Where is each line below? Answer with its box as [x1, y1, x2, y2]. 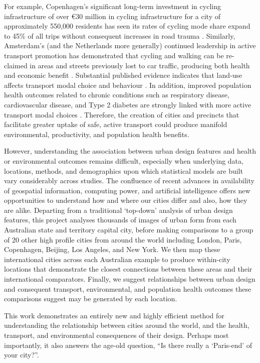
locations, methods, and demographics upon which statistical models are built [4, 165, 243, 176]
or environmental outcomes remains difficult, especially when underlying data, [4, 155, 243, 166]
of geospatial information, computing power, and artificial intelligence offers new [4, 185, 250, 195]
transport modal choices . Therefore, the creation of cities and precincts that [4, 109, 239, 119]
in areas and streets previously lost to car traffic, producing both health [30, 60, 250, 70]
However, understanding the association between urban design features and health [4, 146, 256, 156]
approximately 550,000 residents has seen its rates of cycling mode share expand [4, 21, 250, 31]
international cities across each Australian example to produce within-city [4, 254, 230, 264]
